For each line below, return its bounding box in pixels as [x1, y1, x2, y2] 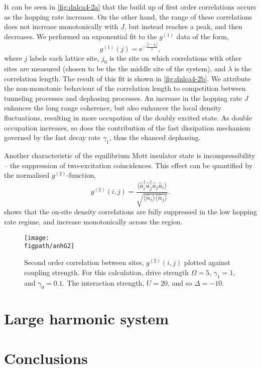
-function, [66, 170, 96, 180]
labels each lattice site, [29, 53, 99, 63]
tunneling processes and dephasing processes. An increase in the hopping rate [4, 92, 242, 103]
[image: [24, 234, 50, 241]
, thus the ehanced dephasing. [109, 132, 201, 143]
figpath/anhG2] [24, 242, 75, 250]
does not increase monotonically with [4, 21, 118, 32]
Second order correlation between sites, [24, 257, 144, 267]
